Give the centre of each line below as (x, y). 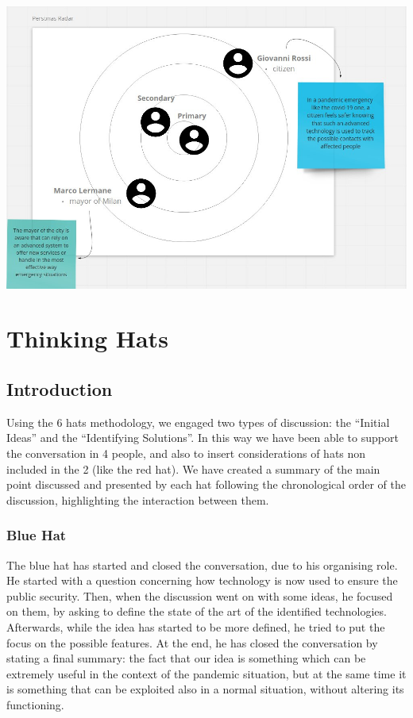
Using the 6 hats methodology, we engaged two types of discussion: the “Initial (198, 422)
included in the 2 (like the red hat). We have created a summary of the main (193, 468)
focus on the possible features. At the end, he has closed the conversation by (192, 642)
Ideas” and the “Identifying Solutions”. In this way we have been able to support (203, 438)
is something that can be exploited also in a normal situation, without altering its (205, 689)
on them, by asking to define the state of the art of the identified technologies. (197, 611)
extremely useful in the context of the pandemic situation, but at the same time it (206, 673)
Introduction (60, 389)
